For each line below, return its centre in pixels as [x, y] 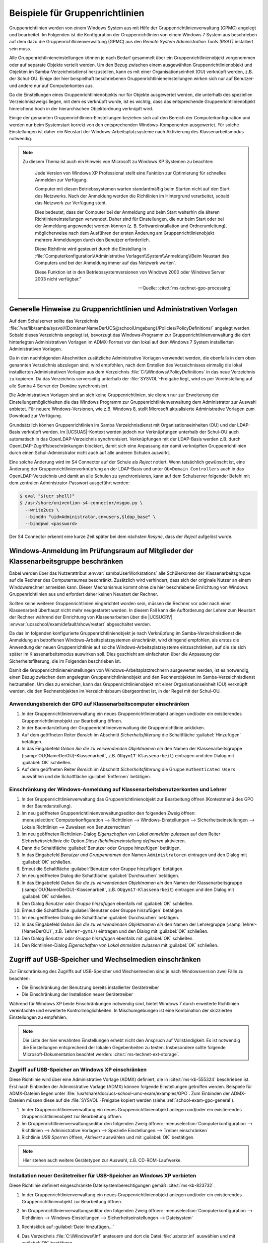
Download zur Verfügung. [35, 416]
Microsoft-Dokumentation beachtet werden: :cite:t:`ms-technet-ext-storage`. [101, 1055]
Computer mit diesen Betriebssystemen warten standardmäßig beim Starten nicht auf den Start [133, 189]
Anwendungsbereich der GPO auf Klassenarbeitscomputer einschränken [99, 704]
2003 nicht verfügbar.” [58, 279]
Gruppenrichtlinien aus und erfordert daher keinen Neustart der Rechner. [84, 594]
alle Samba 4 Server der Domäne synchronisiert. [59, 386]
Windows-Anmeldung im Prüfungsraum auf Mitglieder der [101, 551]
